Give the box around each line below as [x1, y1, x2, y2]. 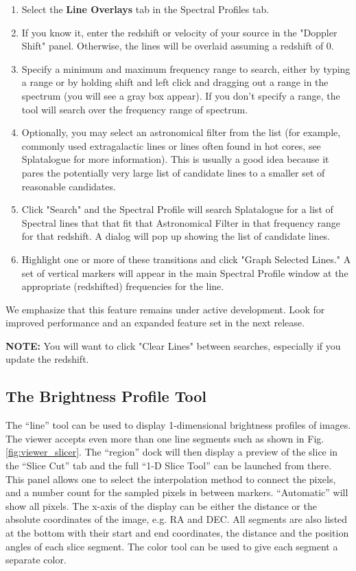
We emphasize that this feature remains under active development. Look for [5, 302, 325, 316]
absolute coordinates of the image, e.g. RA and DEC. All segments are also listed [5, 512, 348, 526]
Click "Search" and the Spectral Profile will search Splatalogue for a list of [21, 202, 333, 216]
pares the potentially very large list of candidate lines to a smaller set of [21, 165, 325, 179]
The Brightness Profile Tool [5, 385, 207, 407]
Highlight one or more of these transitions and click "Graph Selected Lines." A [21, 251, 351, 266]
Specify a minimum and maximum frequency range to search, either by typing [21, 61, 351, 76]
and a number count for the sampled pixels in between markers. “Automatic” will [5, 485, 348, 500]
